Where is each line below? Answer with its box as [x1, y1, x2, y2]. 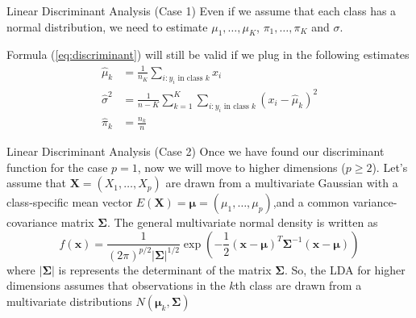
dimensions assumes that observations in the [6, 277, 226, 294]
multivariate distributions [6, 293, 132, 310]
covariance [6, 214, 58, 231]
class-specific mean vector [6, 194, 133, 211]
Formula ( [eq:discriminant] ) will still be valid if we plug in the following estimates [6, 46, 410, 63]
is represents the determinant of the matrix [58, 261, 272, 278]
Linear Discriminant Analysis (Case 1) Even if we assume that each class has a [6, 2, 397, 19]
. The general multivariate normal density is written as [106, 214, 378, 231]
